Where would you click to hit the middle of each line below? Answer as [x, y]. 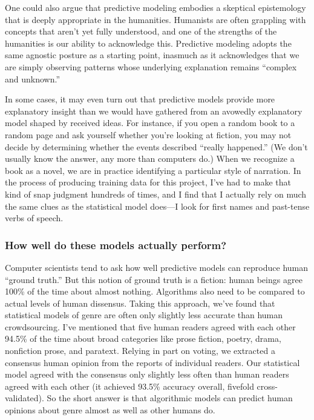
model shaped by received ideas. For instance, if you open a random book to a [150, 123]
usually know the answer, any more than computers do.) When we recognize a [150, 158]
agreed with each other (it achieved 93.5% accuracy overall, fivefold [129, 386]
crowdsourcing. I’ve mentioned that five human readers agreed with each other [150, 326]
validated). [25, 398]
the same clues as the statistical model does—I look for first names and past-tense [157, 206]
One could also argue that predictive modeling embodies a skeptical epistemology [155, 7]
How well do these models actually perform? [116, 245]
